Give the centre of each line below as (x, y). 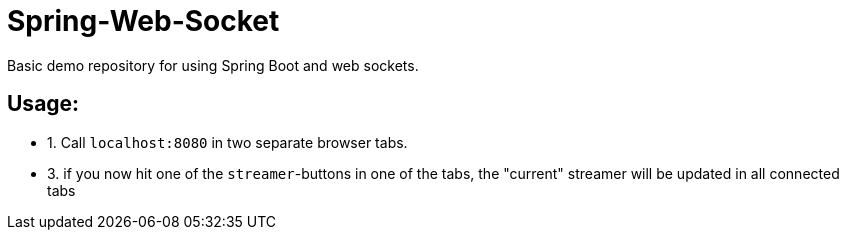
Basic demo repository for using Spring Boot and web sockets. (213, 65)
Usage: (43, 104)
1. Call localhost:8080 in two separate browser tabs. (227, 142)
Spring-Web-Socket (143, 21)
